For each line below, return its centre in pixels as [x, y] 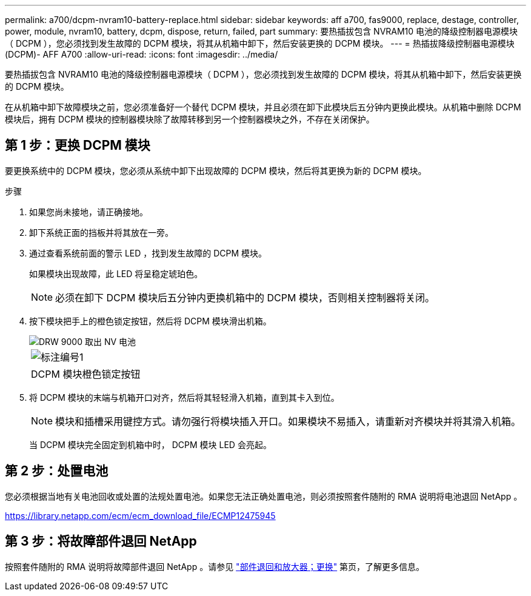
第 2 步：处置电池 [57, 471]
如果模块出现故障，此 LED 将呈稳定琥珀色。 [116, 273]
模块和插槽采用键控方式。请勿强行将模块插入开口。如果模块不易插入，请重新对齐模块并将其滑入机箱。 [288, 421]
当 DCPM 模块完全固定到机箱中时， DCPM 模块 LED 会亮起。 [150, 444]
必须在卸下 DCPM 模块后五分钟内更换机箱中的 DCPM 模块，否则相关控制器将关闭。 [245, 297]
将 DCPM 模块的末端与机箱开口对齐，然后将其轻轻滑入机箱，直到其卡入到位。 [184, 397]
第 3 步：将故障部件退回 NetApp [101, 541]
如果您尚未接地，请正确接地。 [88, 212]
